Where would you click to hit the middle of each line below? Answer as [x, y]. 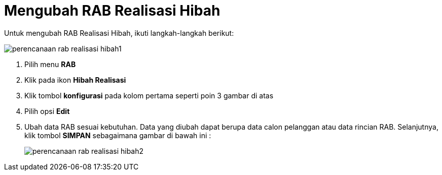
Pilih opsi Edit [47, 111]
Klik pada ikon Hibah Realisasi [75, 80]
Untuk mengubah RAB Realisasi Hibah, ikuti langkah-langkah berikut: [119, 33]
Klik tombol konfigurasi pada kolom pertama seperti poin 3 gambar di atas [149, 95]
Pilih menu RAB [50, 64]
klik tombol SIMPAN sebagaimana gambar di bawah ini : [118, 135]
